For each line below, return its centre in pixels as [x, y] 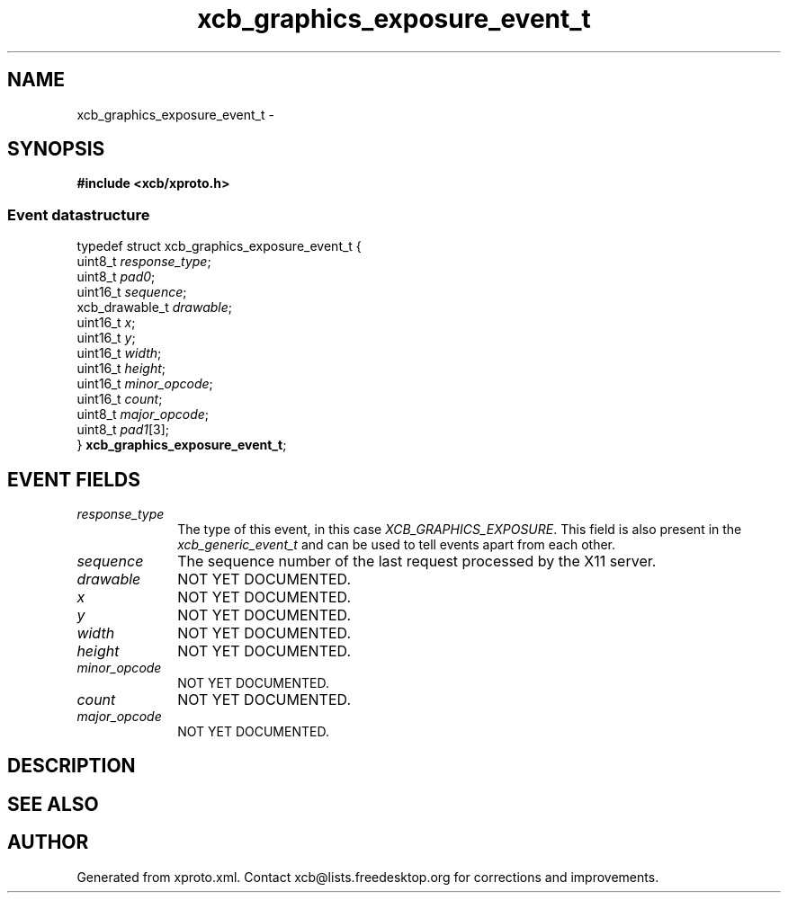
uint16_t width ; [119, 353]
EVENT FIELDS [74, 479]
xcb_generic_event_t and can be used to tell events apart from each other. [397, 545]
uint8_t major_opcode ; [143, 414]
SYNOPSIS [56, 149]
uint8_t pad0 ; [116, 277]
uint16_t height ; [121, 369]
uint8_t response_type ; [144, 262]
